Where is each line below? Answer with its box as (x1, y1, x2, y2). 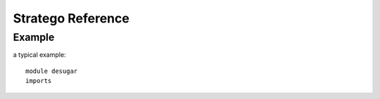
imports (25, 77, 52, 85)
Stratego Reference (13, 11, 129, 26)
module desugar (25, 67, 78, 75)
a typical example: (13, 51, 66, 59)
